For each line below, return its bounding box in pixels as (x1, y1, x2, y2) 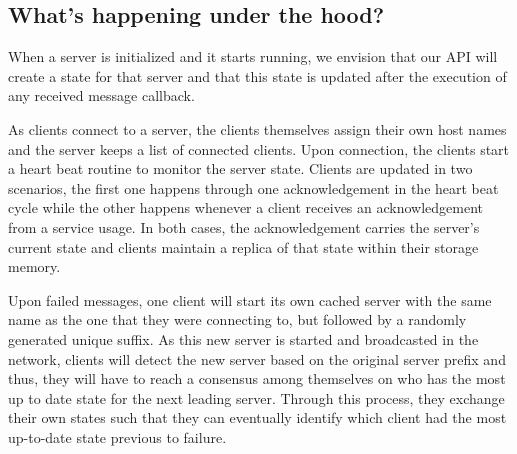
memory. (8, 256, 61, 277)
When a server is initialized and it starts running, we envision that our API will (8, 46, 498, 67)
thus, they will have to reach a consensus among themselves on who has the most (8, 368, 506, 389)
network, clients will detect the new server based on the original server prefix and (8, 348, 506, 369)
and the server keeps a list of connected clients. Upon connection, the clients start (8, 138, 510, 159)
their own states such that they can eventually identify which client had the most (8, 407, 507, 428)
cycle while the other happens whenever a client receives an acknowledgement (8, 197, 484, 218)
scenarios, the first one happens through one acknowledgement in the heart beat (8, 177, 499, 198)
